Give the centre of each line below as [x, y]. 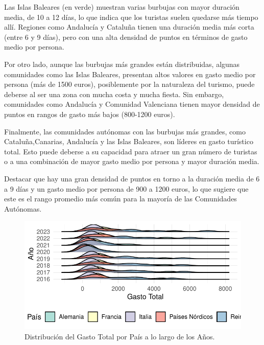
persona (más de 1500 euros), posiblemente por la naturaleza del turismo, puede [129, 84]
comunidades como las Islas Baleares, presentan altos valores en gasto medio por [130, 74]
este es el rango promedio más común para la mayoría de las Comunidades [121, 199]
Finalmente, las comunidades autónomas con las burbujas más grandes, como [125, 131]
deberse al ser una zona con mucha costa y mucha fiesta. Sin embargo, [114, 94]
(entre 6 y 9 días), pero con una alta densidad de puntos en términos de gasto [126, 37]
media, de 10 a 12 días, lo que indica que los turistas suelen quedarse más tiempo [131, 17]
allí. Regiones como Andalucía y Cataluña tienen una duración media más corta [129, 27]
